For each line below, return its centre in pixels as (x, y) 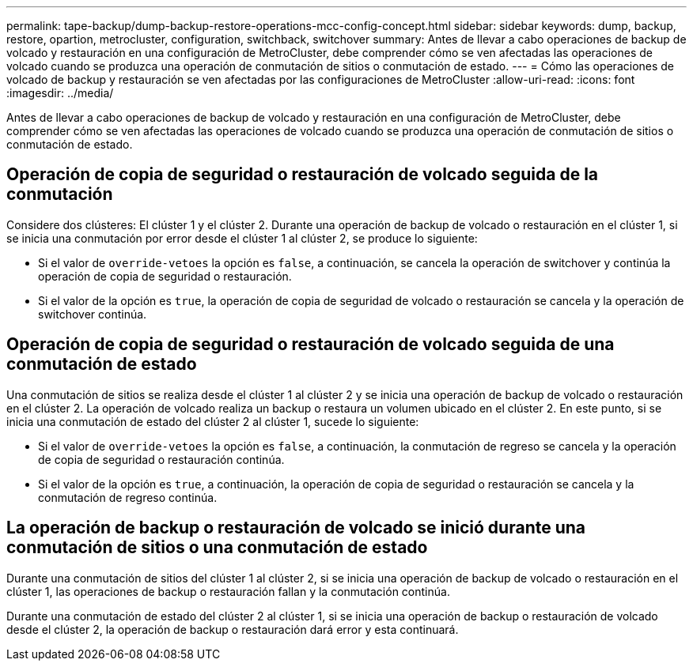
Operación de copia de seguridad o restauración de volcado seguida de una (311, 345)
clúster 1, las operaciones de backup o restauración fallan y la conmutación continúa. (228, 591)
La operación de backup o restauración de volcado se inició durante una (296, 528)
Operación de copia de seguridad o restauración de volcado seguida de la (303, 175)
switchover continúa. (93, 314)
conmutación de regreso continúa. (128, 497)
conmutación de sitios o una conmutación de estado (217, 548)
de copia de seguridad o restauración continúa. (161, 459)
